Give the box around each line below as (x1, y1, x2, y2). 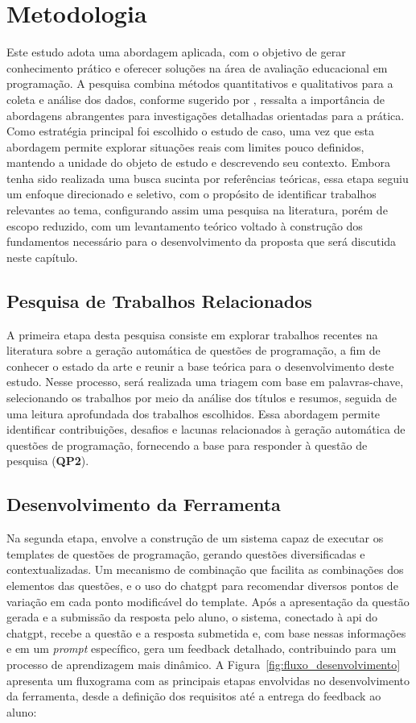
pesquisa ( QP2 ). (6, 452, 89, 469)
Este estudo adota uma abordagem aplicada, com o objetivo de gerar (6, 44, 346, 60)
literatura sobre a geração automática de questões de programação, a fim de (6, 342, 381, 359)
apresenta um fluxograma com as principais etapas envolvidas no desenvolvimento (6, 671, 410, 688)
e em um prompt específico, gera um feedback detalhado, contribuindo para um (6, 640, 397, 657)
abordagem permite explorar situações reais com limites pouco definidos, (6, 138, 365, 155)
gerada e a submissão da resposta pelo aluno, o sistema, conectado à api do (6, 609, 378, 625)
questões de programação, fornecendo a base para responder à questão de (6, 436, 368, 453)
